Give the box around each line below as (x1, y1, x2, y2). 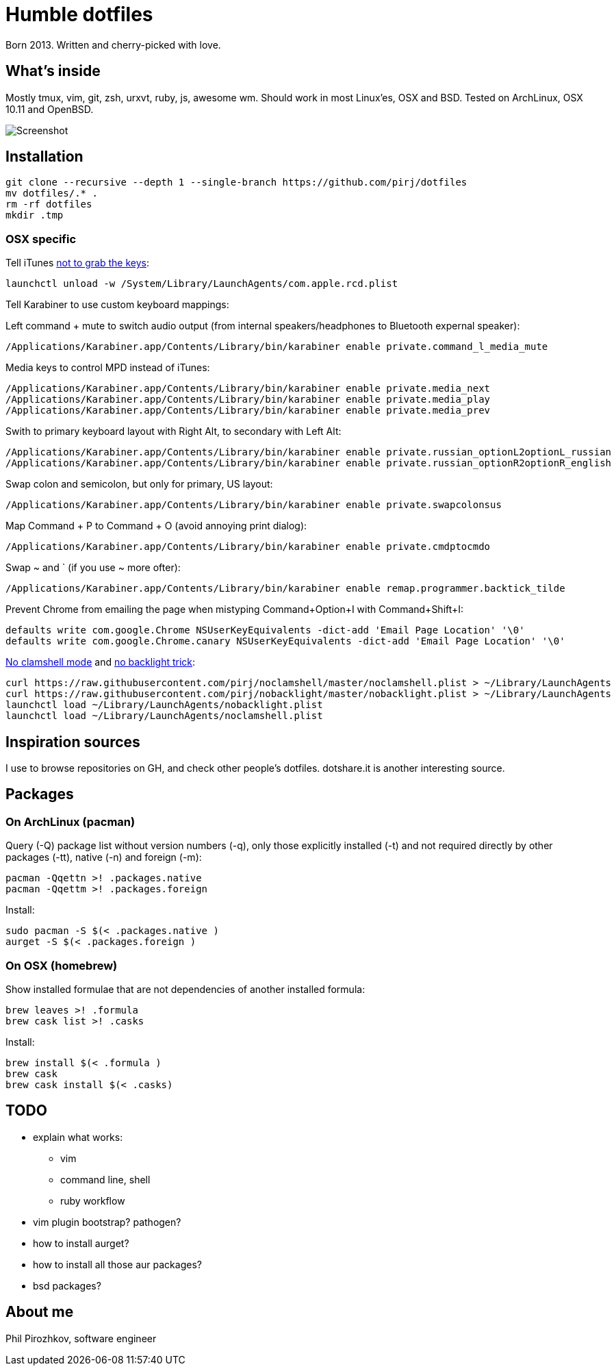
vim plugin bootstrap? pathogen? (33, 1216, 181, 1228)
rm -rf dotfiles (5, 199, 92, 210)
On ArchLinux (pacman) (5, 814, 136, 829)
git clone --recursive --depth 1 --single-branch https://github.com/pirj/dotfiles (5, 177, 467, 188)
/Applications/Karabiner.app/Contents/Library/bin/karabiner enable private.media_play (5, 394, 491, 405)
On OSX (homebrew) (5, 958, 118, 972)
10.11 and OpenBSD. (5, 103, 94, 115)
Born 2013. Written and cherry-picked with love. (5, 38, 221, 51)
